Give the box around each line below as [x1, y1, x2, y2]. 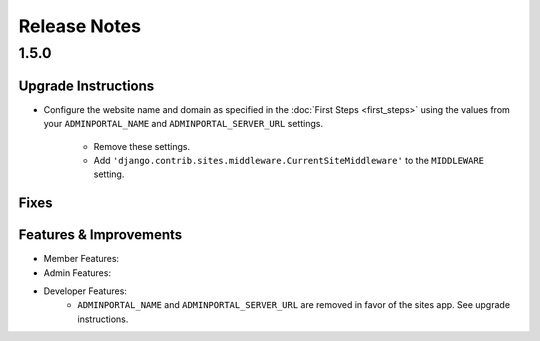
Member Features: [43, 253, 120, 265]
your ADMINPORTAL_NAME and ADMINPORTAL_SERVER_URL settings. [43, 118, 324, 130]
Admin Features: [43, 266, 112, 279]
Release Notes [18, 15, 142, 37]
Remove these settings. [93, 140, 190, 152]
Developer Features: [43, 285, 127, 297]
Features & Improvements [18, 226, 183, 244]
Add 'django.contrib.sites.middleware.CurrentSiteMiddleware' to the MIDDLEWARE [93, 154, 485, 166]
